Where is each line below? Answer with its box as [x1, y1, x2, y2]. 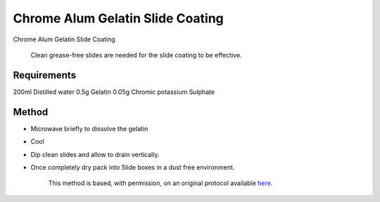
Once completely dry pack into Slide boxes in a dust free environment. [30, 163, 235, 171]
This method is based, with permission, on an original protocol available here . [48, 179, 273, 187]
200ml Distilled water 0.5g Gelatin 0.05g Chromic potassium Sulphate [13, 88, 215, 96]
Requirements [13, 69, 77, 81]
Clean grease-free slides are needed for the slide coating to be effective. [30, 50, 242, 59]
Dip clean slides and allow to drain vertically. [30, 150, 160, 159]
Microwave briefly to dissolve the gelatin [30, 124, 148, 133]
